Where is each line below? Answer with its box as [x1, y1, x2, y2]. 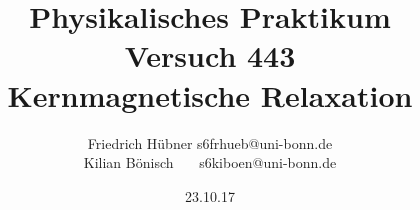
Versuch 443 [124, 35, 296, 76]
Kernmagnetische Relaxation [7, 74, 413, 115]
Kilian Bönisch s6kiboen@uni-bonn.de [83, 152, 337, 173]
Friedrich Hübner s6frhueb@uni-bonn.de [87, 132, 333, 153]
